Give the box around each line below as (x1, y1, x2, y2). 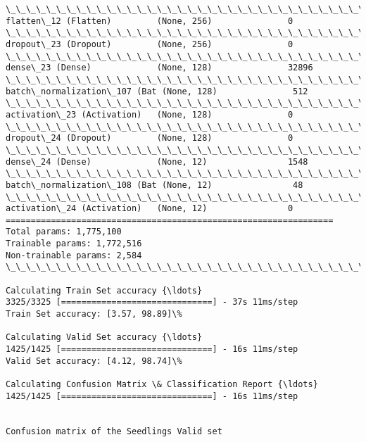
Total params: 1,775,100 (6, 227, 122, 237)
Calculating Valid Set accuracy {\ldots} (6, 332, 203, 343)
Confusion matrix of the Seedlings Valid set (6, 426, 222, 436)
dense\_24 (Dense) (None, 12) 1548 (6, 156, 308, 167)
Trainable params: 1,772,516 (6, 239, 142, 249)
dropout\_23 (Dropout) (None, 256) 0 (6, 39, 294, 49)
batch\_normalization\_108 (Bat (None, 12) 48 (6, 179, 303, 190)
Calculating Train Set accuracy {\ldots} (6, 285, 203, 296)
